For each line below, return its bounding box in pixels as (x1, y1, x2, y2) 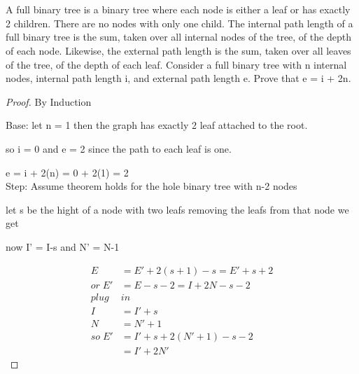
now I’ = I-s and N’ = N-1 (6, 239, 120, 254)
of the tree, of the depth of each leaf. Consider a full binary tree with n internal (6, 57, 347, 71)
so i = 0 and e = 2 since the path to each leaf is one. (6, 141, 232, 155)
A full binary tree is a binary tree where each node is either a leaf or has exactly (6, 2, 351, 17)
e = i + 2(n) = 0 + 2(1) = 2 (6, 165, 129, 179)
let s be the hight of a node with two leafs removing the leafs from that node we (6, 202, 349, 216)
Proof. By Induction (6, 94, 92, 109)
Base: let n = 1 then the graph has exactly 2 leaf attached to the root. (6, 118, 308, 132)
